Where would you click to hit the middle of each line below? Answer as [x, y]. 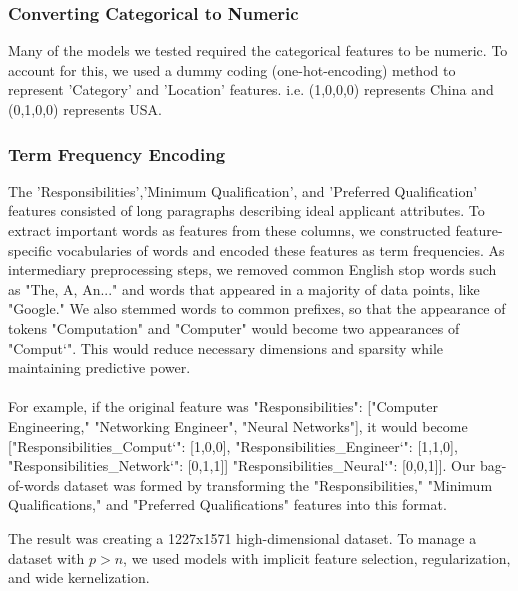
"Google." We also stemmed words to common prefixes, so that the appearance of [257, 308]
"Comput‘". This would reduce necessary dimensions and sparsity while [226, 347]
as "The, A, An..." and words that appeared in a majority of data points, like [244, 288]
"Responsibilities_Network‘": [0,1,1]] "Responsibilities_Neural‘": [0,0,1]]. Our [242, 465]
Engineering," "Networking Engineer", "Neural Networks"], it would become [238, 425]
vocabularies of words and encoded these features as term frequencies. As [280, 249]
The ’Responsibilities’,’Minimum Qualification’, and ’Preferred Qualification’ [243, 190]
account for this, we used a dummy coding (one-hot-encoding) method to [232, 69]
